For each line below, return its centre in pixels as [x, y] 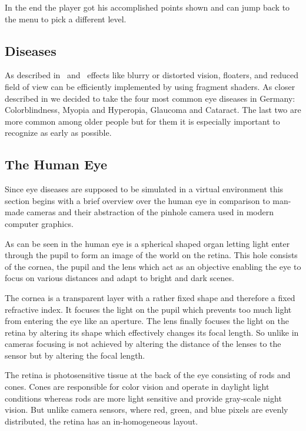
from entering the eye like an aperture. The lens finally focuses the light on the [147, 321]
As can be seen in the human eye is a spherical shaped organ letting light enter [147, 243]
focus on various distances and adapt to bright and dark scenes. [119, 278]
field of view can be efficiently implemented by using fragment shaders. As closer [150, 86]
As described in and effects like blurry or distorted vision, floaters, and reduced [152, 75]
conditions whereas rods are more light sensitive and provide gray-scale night [143, 398]
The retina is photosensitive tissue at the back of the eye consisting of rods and [148, 375]
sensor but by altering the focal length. [75, 355]
